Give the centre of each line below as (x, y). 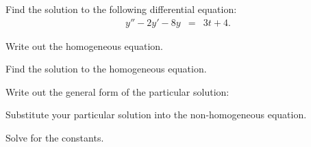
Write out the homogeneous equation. (84, 45)
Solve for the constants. (55, 137)
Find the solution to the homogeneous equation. (106, 69)
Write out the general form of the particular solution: (117, 91)
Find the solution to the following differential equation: (121, 9)
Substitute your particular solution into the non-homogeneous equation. (156, 115)
